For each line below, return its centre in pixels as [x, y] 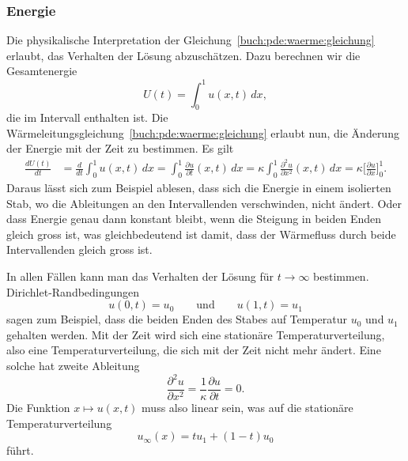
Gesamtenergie [42, 71]
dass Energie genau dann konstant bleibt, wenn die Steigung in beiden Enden [194, 219]
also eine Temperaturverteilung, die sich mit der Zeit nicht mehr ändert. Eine [194, 350]
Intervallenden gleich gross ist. [79, 249]
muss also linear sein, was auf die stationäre [247, 408]
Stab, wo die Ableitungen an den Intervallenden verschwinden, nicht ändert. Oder [204, 203]
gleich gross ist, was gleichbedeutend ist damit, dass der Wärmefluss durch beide [201, 234]
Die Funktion [38, 408]
